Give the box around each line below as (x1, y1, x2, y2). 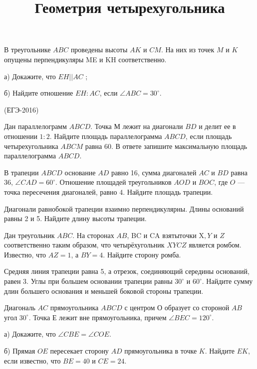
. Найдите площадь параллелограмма (49, 130, 162, 141)
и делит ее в (199, 121, 236, 131)
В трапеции (4, 167, 39, 177)
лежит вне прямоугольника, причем (59, 312, 167, 322)
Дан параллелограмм (4, 121, 67, 131)
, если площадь (185, 130, 232, 141)
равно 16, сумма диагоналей (111, 167, 197, 177)
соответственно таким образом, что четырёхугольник (4, 240, 165, 250)
